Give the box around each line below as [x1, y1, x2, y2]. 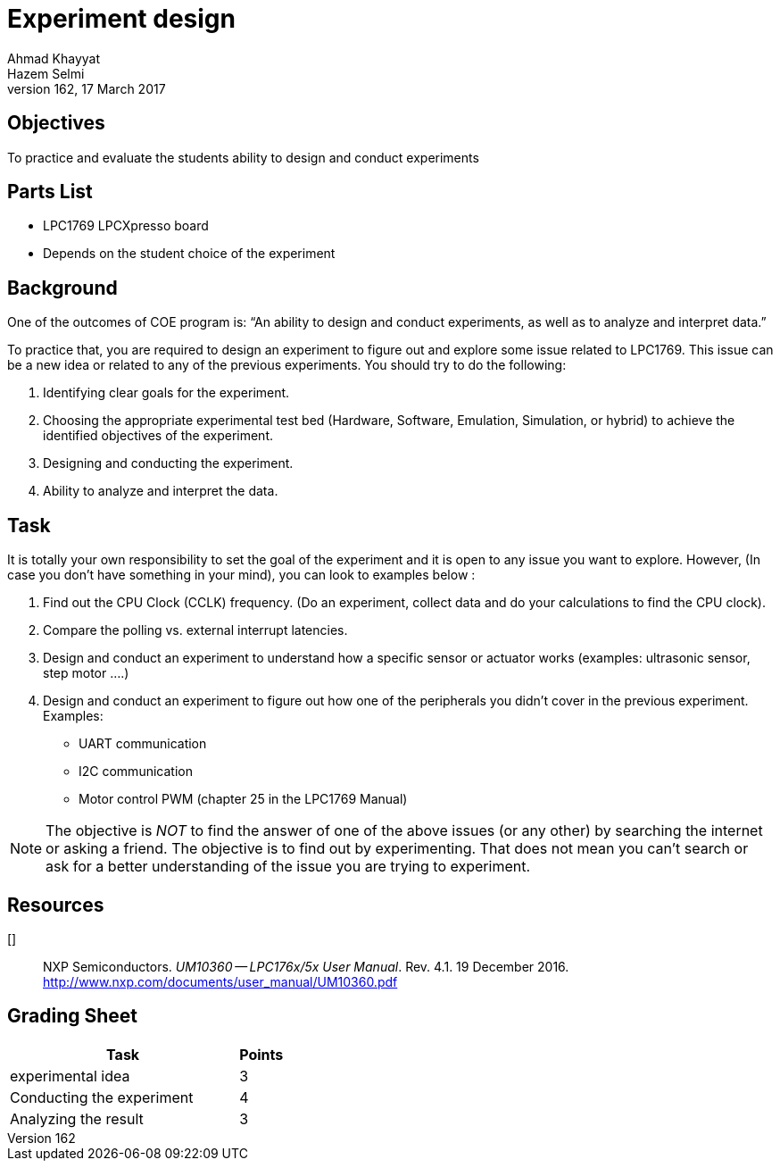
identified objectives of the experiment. [43, 428, 273, 444]
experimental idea [10, 1066, 130, 1085]
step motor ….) [43, 665, 129, 681]
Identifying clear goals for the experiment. [43, 385, 290, 401]
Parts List [7, 180, 93, 204]
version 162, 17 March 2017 [7, 80, 166, 96]
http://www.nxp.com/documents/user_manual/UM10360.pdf [43, 973, 398, 989]
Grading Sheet [7, 1005, 137, 1028]
